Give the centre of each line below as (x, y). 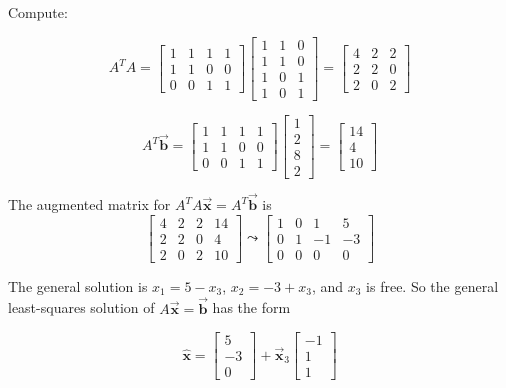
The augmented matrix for (89, 204)
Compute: (38, 12)
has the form (251, 307)
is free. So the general (432, 285)
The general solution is (78, 285)
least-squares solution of (81, 307)
